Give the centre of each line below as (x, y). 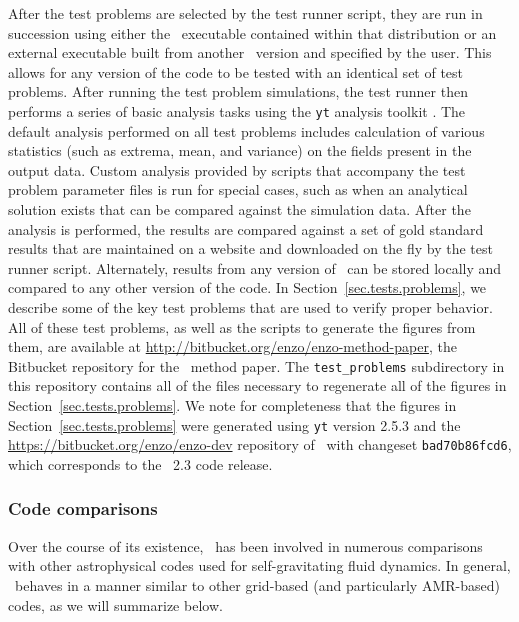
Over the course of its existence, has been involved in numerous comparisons (245, 545)
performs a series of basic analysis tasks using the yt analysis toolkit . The (237, 110)
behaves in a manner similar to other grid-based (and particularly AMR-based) (257, 584)
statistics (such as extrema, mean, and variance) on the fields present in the (240, 150)
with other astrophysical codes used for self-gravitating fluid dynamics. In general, (259, 565)
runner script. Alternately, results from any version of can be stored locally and (255, 267)
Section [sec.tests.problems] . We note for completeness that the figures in (232, 405)
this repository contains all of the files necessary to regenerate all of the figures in (257, 385)
